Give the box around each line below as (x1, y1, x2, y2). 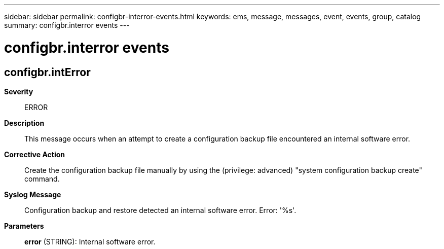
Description (4, 118, 45, 127)
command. (24, 174, 60, 183)
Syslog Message (4, 190, 61, 199)
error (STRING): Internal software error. (24, 237, 156, 246)
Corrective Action (4, 150, 65, 159)
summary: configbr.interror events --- (4, 21, 130, 29)
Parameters (4, 221, 44, 230)
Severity (4, 87, 33, 96)
